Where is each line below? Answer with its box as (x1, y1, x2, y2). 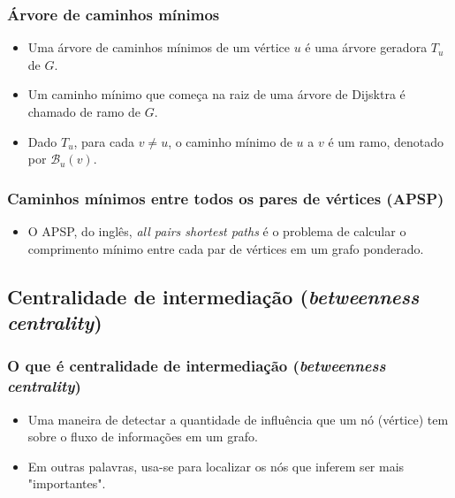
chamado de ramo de (27, 103, 140, 120)
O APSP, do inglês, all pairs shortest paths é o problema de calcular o (27, 222, 406, 240)
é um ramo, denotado (328, 132, 444, 150)
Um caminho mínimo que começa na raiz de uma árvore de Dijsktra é (27, 85, 406, 103)
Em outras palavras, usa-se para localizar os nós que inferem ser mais (27, 456, 405, 475)
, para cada (73, 132, 135, 150)
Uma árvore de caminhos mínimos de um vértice (27, 38, 290, 57)
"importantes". (27, 474, 106, 493)
